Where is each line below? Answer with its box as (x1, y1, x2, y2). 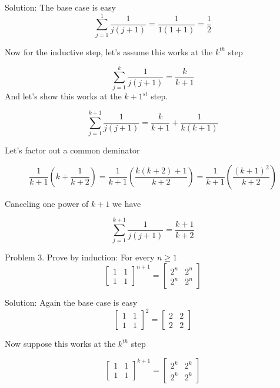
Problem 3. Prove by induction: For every (5, 251, 155, 263)
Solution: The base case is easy (5, 1, 116, 13)
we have (112, 197, 141, 209)
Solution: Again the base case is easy (5, 296, 138, 309)
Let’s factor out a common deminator (5, 144, 140, 156)
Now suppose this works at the (5, 337, 116, 350)
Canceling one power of (5, 197, 89, 209)
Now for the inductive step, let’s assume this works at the (5, 45, 213, 58)
